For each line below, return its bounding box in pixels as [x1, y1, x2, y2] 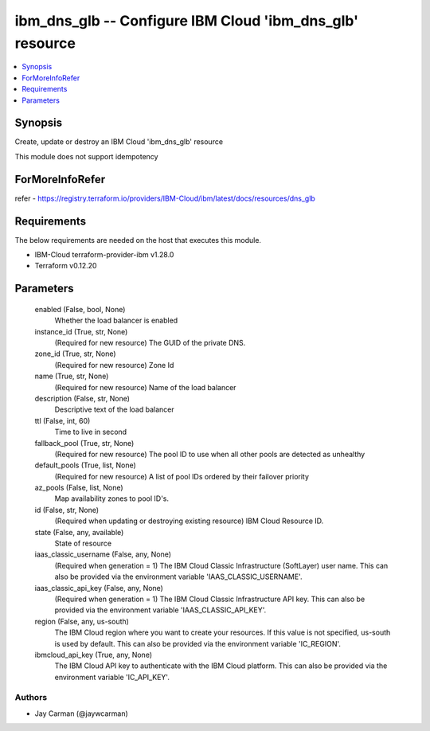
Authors [14, 692, 48, 703]
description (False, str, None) [34, 393, 131, 403]
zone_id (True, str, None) [34, 349, 116, 358]
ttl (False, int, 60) [34, 416, 91, 425]
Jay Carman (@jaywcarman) [34, 709, 129, 718]
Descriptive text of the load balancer [54, 405, 174, 414]
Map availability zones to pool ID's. [54, 494, 170, 503]
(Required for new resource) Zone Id [54, 360, 174, 369]
